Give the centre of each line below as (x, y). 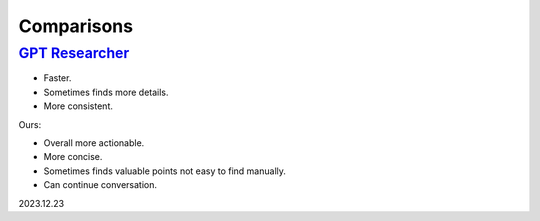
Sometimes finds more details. (106, 92)
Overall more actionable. (94, 142)
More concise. (73, 157)
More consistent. (78, 106)
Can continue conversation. (100, 185)
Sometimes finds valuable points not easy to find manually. (165, 171)
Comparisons (76, 26)
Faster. (57, 78)
